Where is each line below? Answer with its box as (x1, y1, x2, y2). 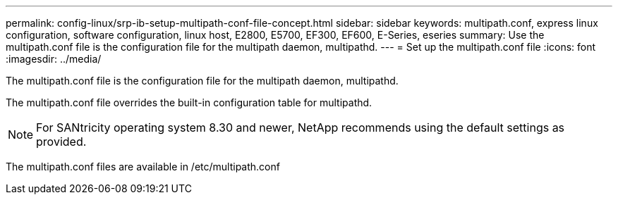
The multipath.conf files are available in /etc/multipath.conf (6, 161, 280, 173)
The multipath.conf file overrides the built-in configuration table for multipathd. (6, 96, 372, 108)
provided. (36, 135, 87, 149)
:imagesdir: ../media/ (6, 53, 102, 65)
